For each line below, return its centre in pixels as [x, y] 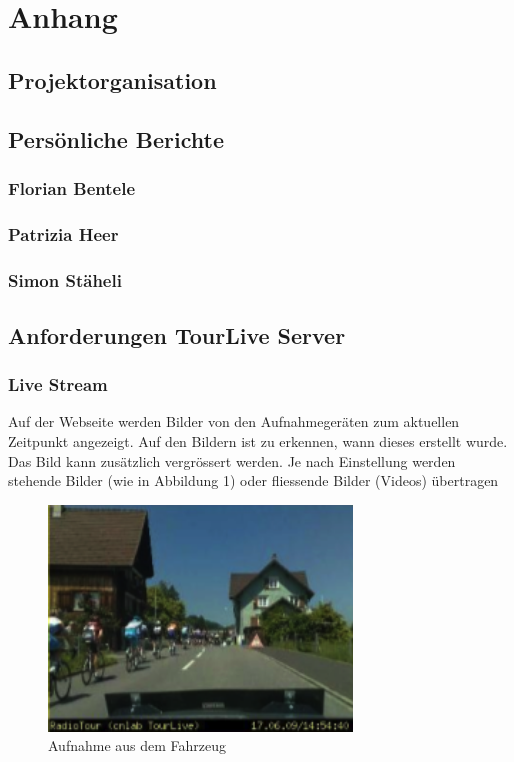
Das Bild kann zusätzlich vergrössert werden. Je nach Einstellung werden [232, 460]
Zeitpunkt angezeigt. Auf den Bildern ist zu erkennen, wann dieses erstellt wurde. [258, 441]
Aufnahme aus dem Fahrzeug [137, 745]
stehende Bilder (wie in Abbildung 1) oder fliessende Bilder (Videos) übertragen [253, 480]
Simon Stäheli [65, 279]
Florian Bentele [72, 187]
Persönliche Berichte [116, 138]
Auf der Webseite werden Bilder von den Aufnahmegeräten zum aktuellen [234, 421]
